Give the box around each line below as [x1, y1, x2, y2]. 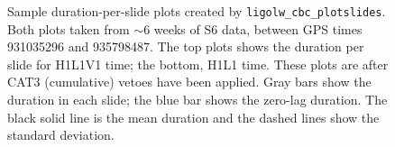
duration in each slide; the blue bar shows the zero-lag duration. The [7, 90, 388, 109]
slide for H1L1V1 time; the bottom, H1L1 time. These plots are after [7, 54, 389, 73]
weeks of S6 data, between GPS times [153, 19, 363, 38]
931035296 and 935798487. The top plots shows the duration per [7, 37, 364, 56]
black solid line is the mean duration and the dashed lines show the [7, 107, 380, 126]
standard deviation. [7, 125, 115, 144]
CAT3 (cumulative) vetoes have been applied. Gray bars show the [7, 72, 372, 91]
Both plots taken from [7, 19, 130, 38]
